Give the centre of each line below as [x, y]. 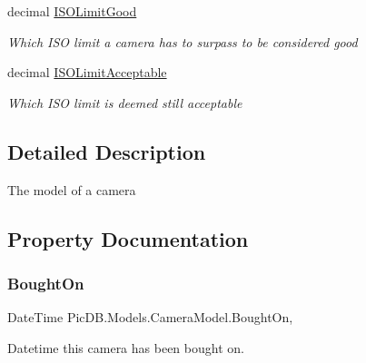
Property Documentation [128, 238]
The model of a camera [72, 189]
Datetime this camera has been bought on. [126, 347]
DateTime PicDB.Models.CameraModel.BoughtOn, [150, 317]
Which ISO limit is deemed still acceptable [125, 102]
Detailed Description [107, 151]
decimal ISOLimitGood [72, 11]
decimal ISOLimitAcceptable [87, 72]
